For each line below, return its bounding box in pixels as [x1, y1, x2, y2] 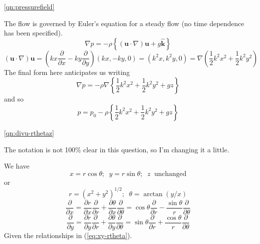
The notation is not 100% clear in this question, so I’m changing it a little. [4, 144, 229, 154]
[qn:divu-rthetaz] [4, 127, 54, 138]
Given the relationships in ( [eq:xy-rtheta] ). [4, 230, 132, 240]
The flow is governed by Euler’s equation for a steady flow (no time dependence [4, 18, 244, 28]
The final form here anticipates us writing [4, 67, 130, 77]
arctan [143, 190, 163, 198]
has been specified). [4, 28, 63, 38]
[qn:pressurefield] [4, 1, 55, 11]
